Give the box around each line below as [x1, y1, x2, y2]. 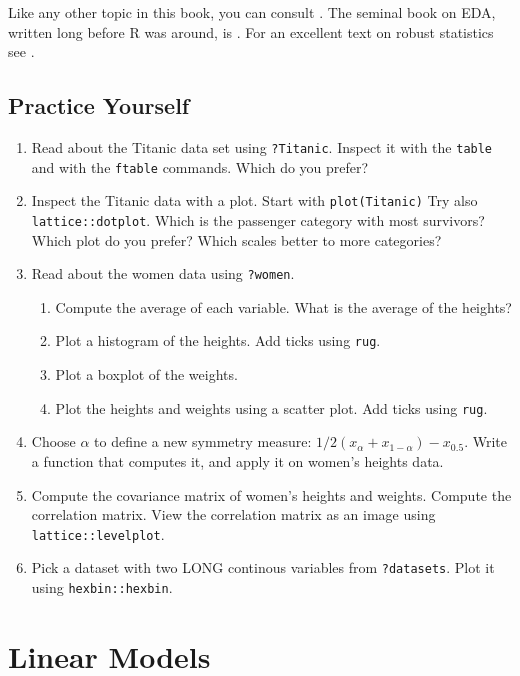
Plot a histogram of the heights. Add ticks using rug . [55, 330, 381, 351]
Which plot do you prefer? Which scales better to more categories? [31, 229, 442, 250]
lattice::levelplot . [31, 523, 165, 544]
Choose [31, 431, 76, 452]
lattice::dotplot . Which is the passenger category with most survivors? [31, 209, 485, 230]
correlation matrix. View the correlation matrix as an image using [31, 504, 436, 525]
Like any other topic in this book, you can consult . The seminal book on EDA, [8, 2, 496, 22]
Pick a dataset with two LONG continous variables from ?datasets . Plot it [31, 557, 495, 578]
